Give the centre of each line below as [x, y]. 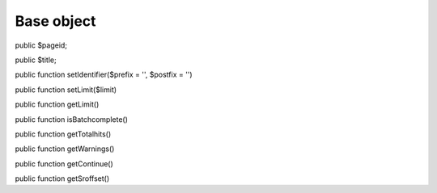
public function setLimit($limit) [66, 90]
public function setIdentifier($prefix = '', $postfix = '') [104, 75]
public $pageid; [41, 45]
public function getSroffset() [62, 178]
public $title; [36, 60]
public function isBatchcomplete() [72, 119]
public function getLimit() [57, 104]
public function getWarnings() [65, 149]
